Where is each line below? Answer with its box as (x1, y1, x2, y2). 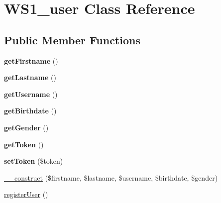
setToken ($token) (4, 156, 63, 166)
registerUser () (4, 189, 48, 200)
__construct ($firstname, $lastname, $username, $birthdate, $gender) (4, 172, 218, 183)
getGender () (4, 122, 49, 132)
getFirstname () (4, 55, 58, 66)
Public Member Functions (4, 32, 140, 47)
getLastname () (4, 72, 56, 83)
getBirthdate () (4, 105, 57, 116)
